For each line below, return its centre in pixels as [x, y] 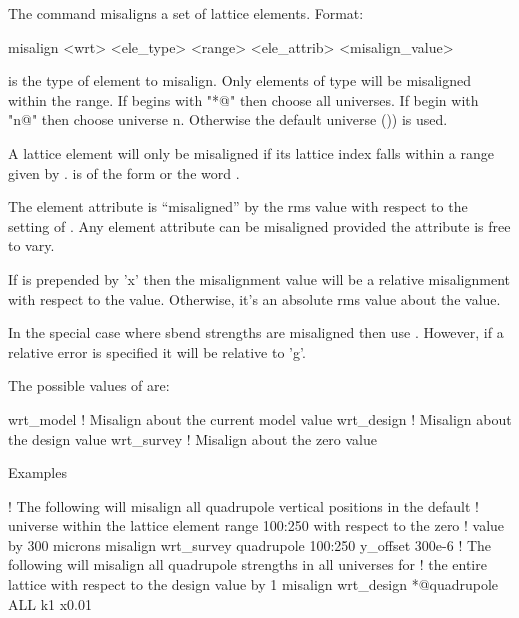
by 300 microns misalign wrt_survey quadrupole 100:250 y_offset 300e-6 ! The [250, 544]
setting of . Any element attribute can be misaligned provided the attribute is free [259, 225]
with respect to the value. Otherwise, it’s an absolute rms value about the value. [254, 298]
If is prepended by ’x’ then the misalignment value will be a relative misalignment [259, 278]
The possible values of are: [89, 385]
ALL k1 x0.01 [50, 603]
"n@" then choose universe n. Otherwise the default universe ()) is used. [228, 119]
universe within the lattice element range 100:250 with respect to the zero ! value [256, 525]
